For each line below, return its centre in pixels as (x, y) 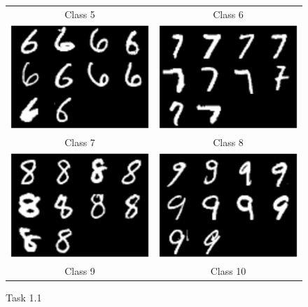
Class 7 (80, 142)
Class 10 (228, 270)
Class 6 (228, 14)
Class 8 (228, 142)
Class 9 (80, 270)
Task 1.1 (24, 297)
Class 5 (80, 14)
